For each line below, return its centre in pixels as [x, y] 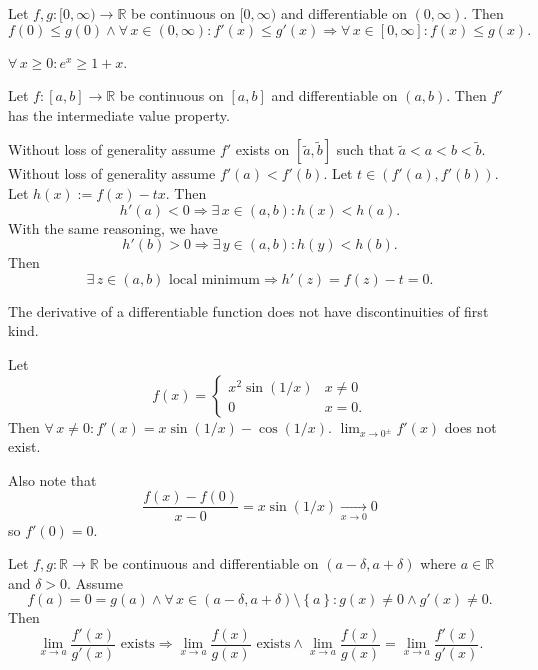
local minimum [215, 279]
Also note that [52, 479]
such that [365, 149]
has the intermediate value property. [119, 114]
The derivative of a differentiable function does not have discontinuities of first [248, 310]
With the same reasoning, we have [113, 227]
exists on [262, 149]
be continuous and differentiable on [211, 563]
